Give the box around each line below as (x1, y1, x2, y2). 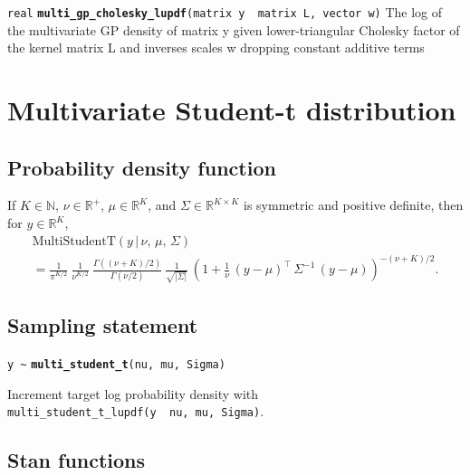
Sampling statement (7, 311, 198, 339)
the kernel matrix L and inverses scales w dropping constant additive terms (7, 38, 425, 57)
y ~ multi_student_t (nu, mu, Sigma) (7, 358, 225, 372)
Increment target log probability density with (7, 384, 259, 403)
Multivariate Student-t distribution (7, 91, 456, 128)
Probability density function (7, 153, 276, 181)
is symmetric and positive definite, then (244, 195, 464, 214)
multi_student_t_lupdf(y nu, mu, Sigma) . (7, 402, 264, 421)
